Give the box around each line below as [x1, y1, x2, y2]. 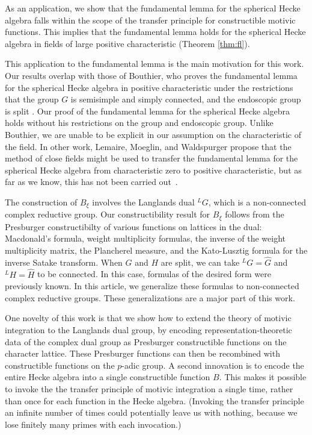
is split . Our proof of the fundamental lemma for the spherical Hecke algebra [5, 104, 290, 117]
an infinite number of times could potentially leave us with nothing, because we [5, 406, 298, 419]
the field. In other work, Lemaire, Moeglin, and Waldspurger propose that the [5, 140, 292, 152]
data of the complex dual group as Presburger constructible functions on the [5, 335, 287, 348]
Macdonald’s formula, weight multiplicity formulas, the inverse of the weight [5, 232, 286, 245]
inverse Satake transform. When [5, 255, 123, 268]
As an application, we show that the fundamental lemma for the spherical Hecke [5, 2, 301, 14]
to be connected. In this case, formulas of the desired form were [37, 268, 271, 280]
